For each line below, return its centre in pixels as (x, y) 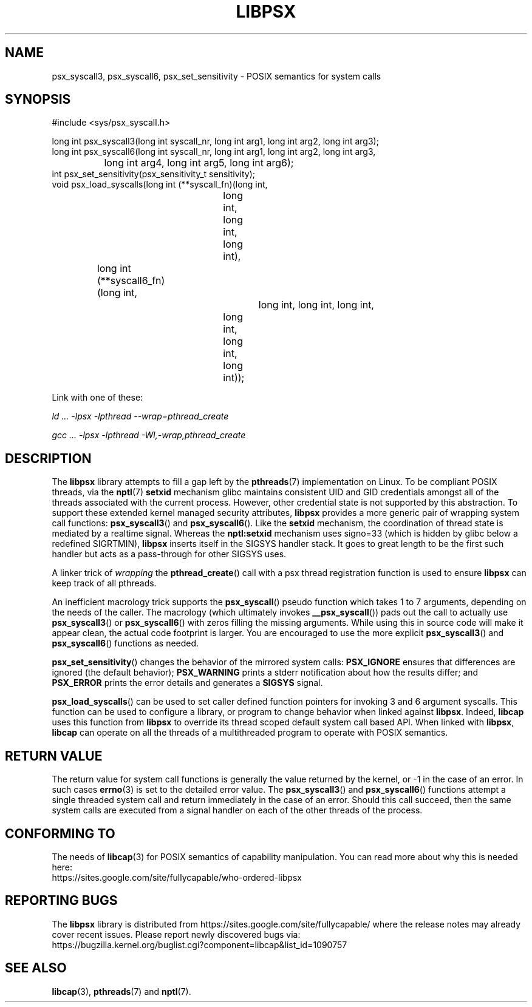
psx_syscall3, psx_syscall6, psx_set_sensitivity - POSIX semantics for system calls (217, 76)
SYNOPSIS (38, 100)
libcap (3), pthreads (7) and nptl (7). (121, 991)
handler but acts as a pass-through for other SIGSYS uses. (169, 554)
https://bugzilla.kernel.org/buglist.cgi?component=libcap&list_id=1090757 (199, 944)
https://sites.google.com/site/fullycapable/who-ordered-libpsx (177, 877)
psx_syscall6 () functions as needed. (125, 643)
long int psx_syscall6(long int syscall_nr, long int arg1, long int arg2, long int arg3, (214, 152)
